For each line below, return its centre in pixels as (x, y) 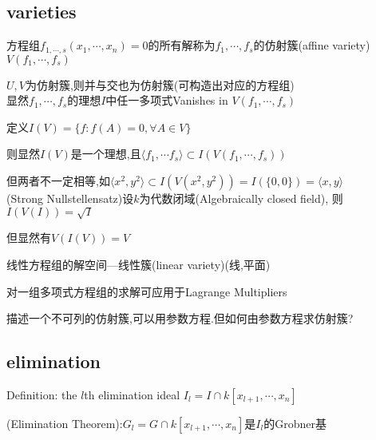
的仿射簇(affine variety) (312, 45)
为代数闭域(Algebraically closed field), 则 (241, 198)
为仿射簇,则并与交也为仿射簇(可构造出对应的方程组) (160, 84)
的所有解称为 (182, 45)
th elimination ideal (132, 394)
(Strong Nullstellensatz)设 (70, 198)
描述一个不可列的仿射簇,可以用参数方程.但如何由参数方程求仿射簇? (180, 318)
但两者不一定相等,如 (58, 181)
